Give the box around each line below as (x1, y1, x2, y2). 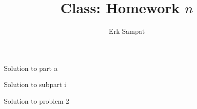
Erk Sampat (109, 26, 145, 36)
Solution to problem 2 (4, 95, 69, 106)
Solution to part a (4, 63, 58, 73)
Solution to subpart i (4, 79, 66, 89)
